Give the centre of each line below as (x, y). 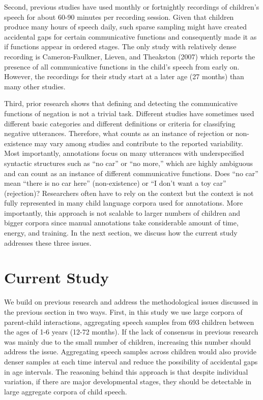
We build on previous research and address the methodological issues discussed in (131, 302)
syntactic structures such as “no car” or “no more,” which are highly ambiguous (129, 163)
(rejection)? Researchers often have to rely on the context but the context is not (129, 193)
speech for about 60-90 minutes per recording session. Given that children (119, 16)
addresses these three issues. (48, 242)
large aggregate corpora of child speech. (66, 391)
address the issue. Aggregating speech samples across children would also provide (130, 352)
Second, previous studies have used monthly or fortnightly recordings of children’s (132, 7)
